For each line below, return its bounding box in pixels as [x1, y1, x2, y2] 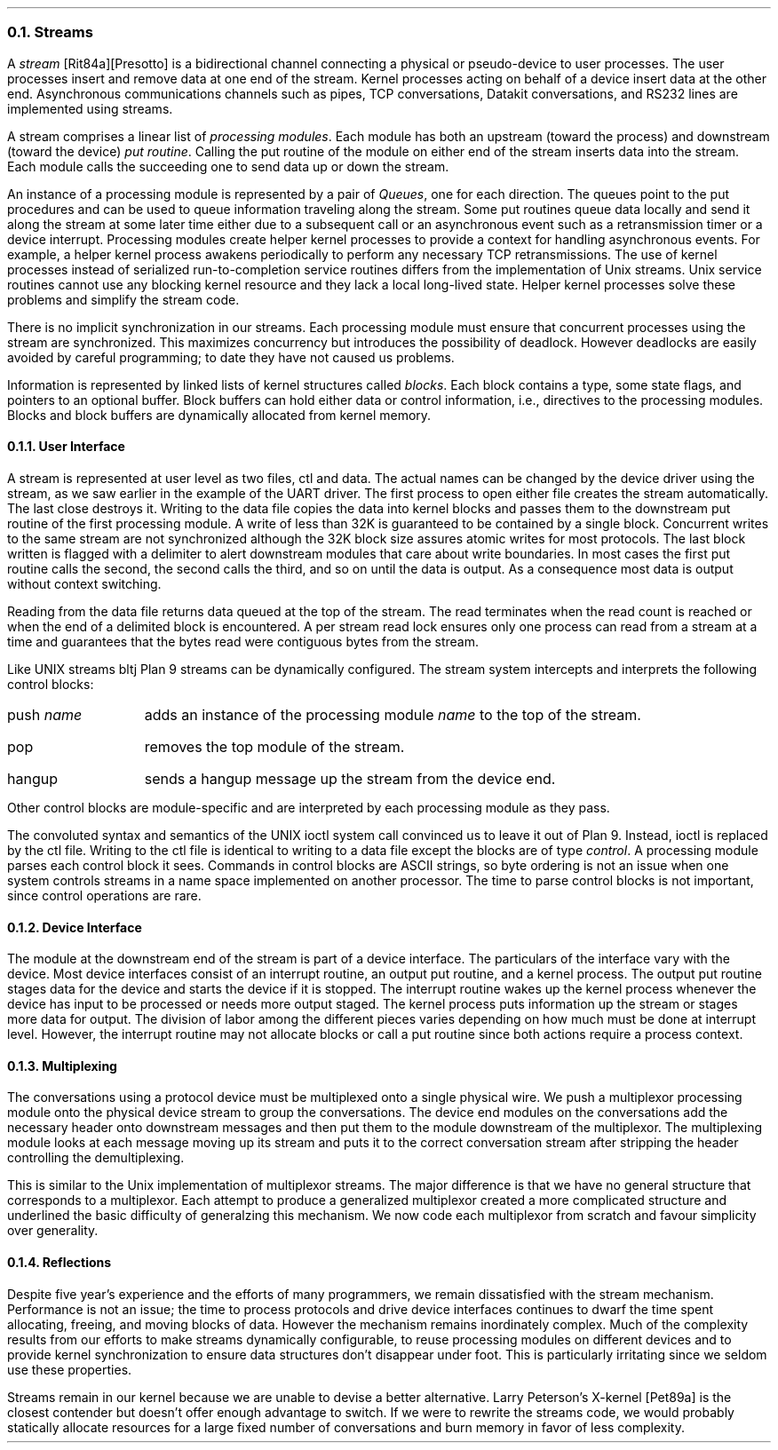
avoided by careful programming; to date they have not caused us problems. [7, 349, 455, 365]
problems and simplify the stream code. [7, 291, 240, 307]
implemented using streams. [7, 100, 173, 116]
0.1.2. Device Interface [7, 919, 142, 935]
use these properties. [7, 1361, 132, 1377]
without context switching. [7, 575, 162, 591]
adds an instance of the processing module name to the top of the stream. [144, 705, 641, 724]
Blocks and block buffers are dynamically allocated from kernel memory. [7, 407, 432, 423]
